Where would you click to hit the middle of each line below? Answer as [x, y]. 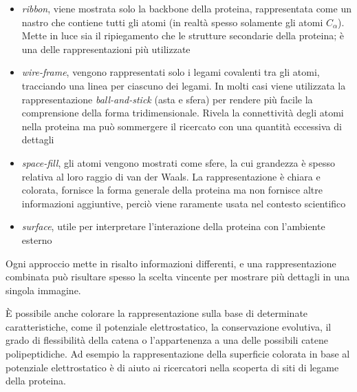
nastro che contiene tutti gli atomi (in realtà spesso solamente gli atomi [172, 22]
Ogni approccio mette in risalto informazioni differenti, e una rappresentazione [171, 263]
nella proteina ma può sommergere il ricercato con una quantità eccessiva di [182, 126]
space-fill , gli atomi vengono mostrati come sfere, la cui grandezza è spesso [178, 162]
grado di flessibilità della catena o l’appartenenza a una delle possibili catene [167, 340]
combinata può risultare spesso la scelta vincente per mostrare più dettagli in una [178, 277]
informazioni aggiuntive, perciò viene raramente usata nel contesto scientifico [184, 203]
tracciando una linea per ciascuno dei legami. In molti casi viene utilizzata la [184, 85]
